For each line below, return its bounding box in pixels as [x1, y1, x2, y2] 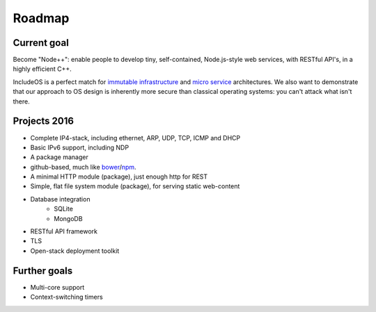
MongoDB [54, 214, 83, 222]
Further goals [13, 265, 73, 277]
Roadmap [13, 10, 70, 26]
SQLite [54, 205, 73, 213]
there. [13, 97, 31, 106]
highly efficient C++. [13, 65, 72, 73]
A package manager [30, 153, 88, 161]
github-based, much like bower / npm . [30, 163, 136, 171]
